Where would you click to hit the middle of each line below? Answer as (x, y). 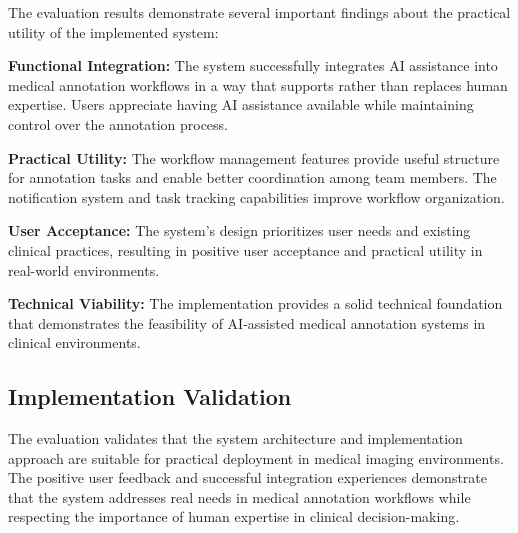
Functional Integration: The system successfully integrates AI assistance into (253, 65)
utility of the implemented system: (113, 31)
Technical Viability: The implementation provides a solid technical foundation (255, 303)
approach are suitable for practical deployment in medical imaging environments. (256, 457)
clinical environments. (74, 342)
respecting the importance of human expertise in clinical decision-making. (234, 516)
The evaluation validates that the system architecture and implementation (235, 438)
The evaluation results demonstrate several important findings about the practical (259, 12)
